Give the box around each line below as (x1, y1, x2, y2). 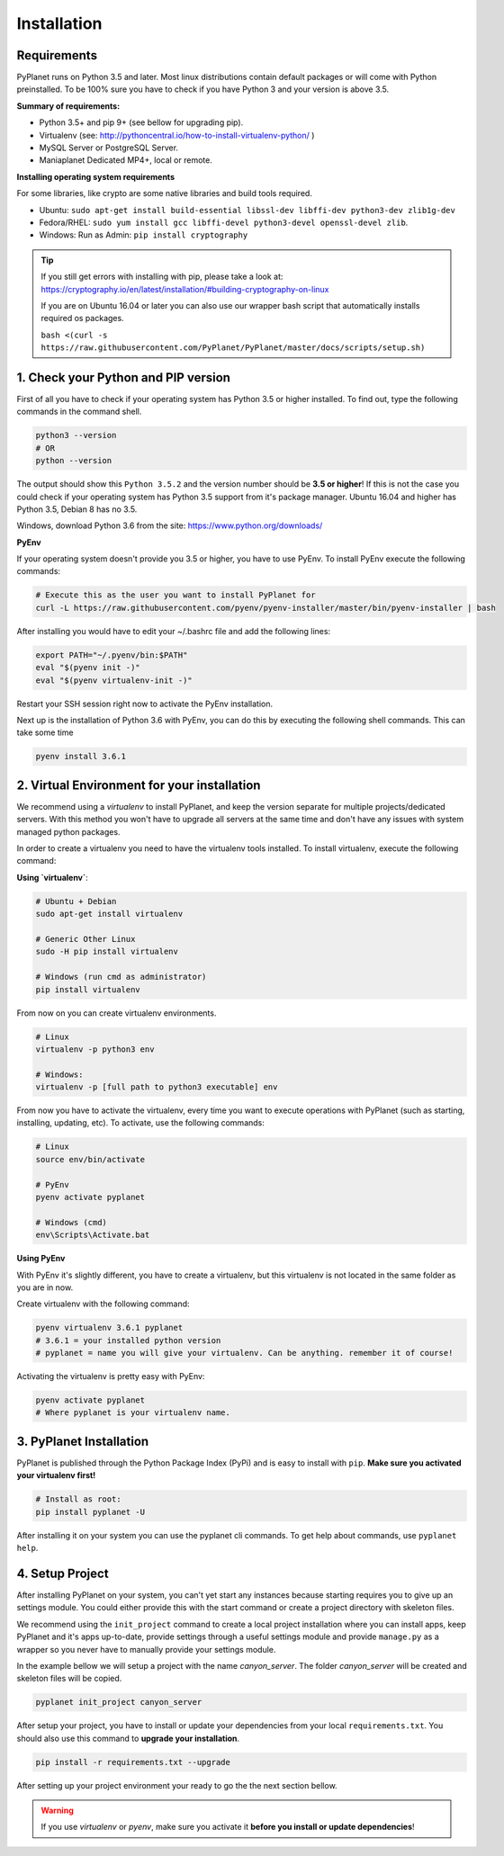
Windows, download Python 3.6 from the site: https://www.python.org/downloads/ (16, 520, 323, 531)
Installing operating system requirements (16, 171, 175, 182)
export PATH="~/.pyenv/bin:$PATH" (35, 650, 188, 660)
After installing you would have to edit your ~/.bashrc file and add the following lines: (16, 625, 331, 636)
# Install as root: (35, 1494, 121, 1504)
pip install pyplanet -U (35, 1507, 146, 1517)
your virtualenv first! (16, 1470, 96, 1481)
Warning (40, 1805, 74, 1816)
